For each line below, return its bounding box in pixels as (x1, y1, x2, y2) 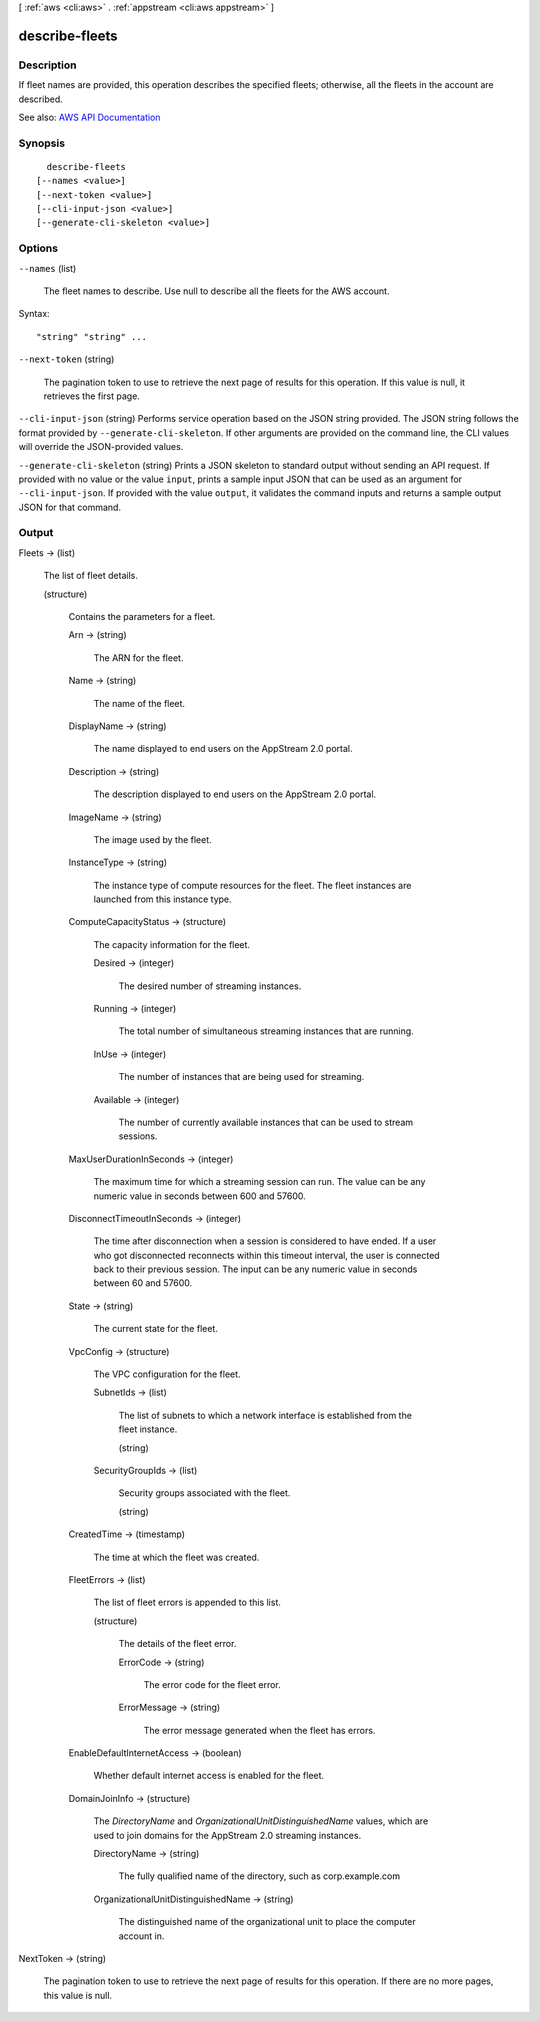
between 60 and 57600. (93, 1277, 193, 1289)
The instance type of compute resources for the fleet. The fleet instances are (93, 879, 412, 891)
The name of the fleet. (93, 697, 185, 709)
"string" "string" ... (36, 331, 148, 342)
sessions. (118, 1130, 158, 1142)
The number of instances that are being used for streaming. (118, 1071, 365, 1083)
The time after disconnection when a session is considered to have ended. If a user (93, 1235, 437, 1247)
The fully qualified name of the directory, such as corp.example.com (118, 1870, 400, 1882)
